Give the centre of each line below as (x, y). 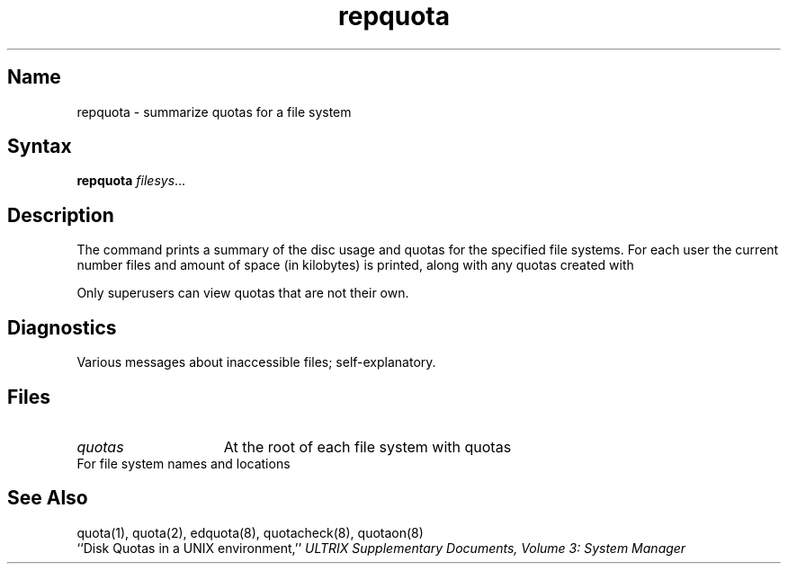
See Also (48, 498)
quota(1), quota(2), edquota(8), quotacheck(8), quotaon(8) (250, 532)
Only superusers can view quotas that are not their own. (243, 293)
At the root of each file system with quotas (367, 446)
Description (61, 215)
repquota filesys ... (131, 181)
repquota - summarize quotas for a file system (214, 112)
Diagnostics (62, 327)
